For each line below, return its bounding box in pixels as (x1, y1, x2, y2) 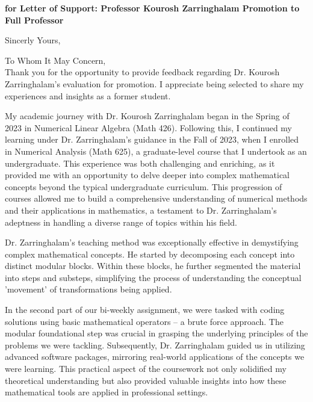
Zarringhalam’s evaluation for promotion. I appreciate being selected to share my (5, 77, 304, 90)
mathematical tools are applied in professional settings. (5, 386, 208, 398)
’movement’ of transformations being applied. (5, 283, 172, 295)
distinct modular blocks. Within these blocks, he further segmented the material (5, 259, 301, 272)
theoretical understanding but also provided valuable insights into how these (5, 374, 287, 386)
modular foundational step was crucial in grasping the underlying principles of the (5, 327, 308, 339)
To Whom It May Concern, (5, 54, 106, 66)
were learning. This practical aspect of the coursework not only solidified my (5, 362, 287, 375)
